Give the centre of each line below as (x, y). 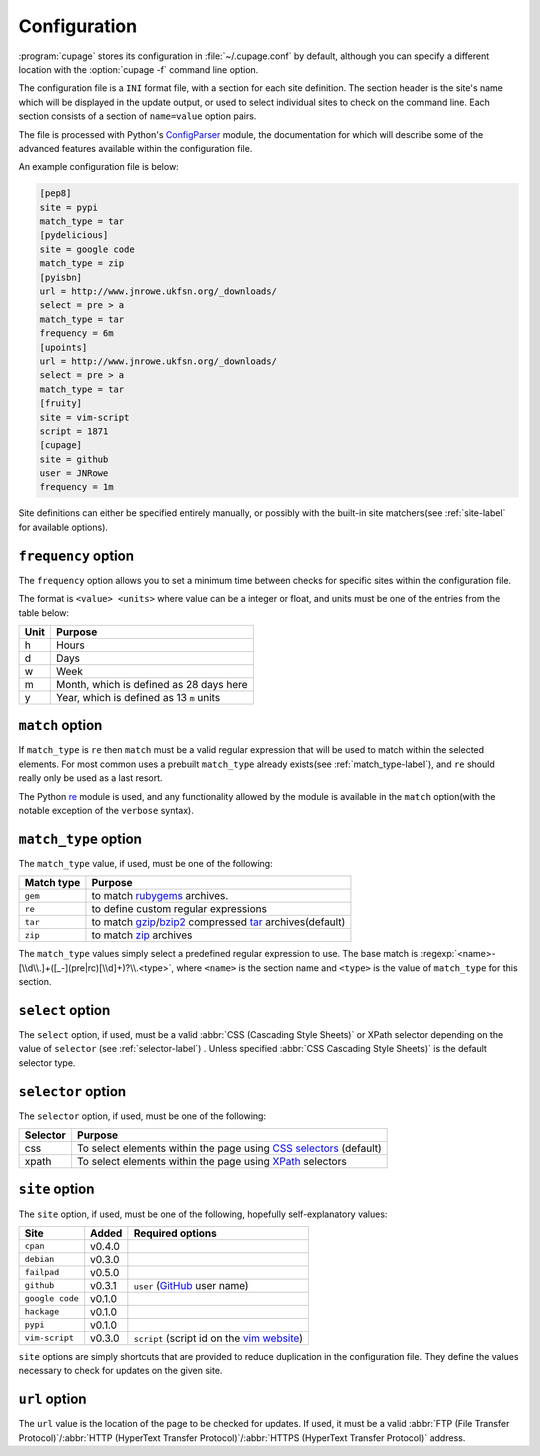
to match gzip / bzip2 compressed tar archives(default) (218, 922)
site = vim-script (84, 417)
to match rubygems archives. (160, 896)
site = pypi (69, 207)
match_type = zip (82, 263)
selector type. (47, 1062)
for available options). (63, 527)
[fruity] (61, 403)
